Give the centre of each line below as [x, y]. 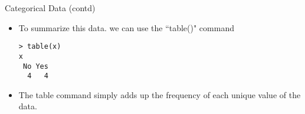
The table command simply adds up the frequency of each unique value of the [160, 94]
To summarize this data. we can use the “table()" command [126, 27]
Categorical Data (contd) [50, 8]
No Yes [35, 66]
